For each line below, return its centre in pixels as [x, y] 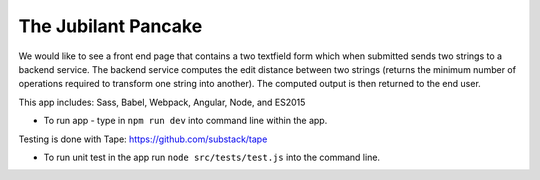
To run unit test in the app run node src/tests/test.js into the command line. [211, 157]
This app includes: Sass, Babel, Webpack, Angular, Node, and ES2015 [162, 102]
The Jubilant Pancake [110, 26]
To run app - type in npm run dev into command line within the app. [185, 121]
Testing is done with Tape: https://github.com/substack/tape [143, 139]
